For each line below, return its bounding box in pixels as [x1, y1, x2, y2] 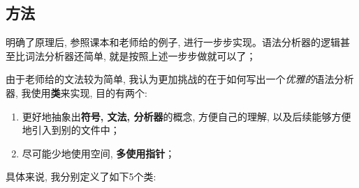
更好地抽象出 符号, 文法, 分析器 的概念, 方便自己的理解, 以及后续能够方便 [22, 109, 351, 123]
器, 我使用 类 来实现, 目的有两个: [6, 85, 148, 100]
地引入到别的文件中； [22, 123, 120, 137]
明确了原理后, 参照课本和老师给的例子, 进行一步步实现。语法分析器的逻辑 [6, 35, 341, 49]
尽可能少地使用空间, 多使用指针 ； [22, 146, 175, 160]
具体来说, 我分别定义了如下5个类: [6, 169, 156, 184]
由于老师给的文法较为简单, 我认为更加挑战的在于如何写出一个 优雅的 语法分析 [6, 72, 354, 86]
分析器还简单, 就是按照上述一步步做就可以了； [44, 48, 256, 63]
